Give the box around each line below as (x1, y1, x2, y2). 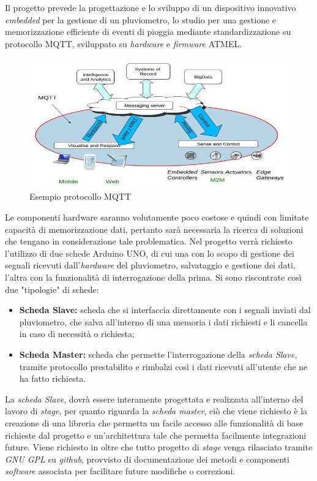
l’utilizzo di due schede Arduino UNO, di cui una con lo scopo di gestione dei (5, 246, 294, 259)
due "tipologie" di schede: (5, 282, 99, 295)
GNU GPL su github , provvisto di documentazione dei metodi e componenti (5, 452, 289, 465)
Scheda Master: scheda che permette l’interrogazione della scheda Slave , (19, 347, 297, 360)
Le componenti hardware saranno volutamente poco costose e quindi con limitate (5, 211, 309, 223)
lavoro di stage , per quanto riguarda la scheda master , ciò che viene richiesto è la (5, 404, 308, 417)
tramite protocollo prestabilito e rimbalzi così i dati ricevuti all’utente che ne (19, 360, 308, 373)
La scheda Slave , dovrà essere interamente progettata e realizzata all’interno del (5, 392, 304, 405)
